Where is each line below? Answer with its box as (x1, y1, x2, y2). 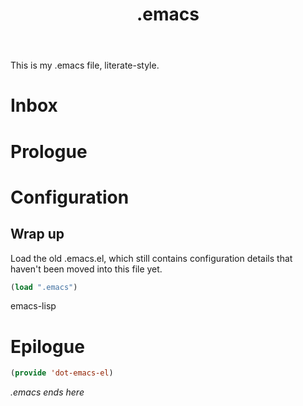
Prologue (10, 140, 88, 163)
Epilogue (10, 335, 85, 358)
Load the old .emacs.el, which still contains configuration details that (10, 252, 293, 264)
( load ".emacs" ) (10, 282, 78, 292)
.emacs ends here (10, 386, 85, 398)
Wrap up (10, 226, 65, 243)
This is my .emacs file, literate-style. (10, 59, 160, 72)
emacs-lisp (10, 300, 57, 312)
